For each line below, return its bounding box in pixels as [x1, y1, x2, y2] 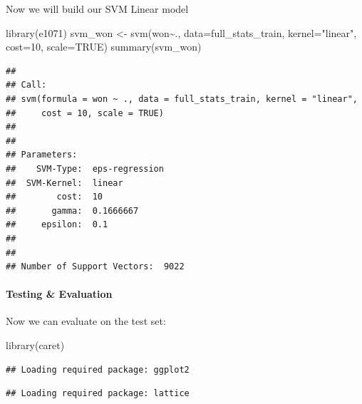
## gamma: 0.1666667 [6, 205, 139, 216]
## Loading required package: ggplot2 [6, 364, 190, 375]
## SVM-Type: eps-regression [6, 163, 164, 174]
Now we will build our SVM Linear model [6, 1, 189, 16]
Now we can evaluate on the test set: [6, 314, 166, 328]
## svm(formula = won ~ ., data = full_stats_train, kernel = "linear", [6, 93, 358, 104]
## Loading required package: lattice [6, 388, 190, 399]
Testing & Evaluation [6, 286, 113, 301]
